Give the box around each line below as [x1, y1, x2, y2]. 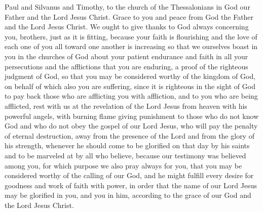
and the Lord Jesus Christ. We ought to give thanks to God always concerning [5, 21, 249, 32]
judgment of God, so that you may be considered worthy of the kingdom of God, [5, 71, 256, 81]
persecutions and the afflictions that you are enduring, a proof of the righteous [5, 61, 248, 71]
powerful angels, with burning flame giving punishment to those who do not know [5, 110, 259, 121]
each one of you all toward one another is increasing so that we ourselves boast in [5, 41, 258, 52]
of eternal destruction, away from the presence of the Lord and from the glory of [5, 130, 254, 141]
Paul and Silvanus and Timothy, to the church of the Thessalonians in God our [5, 2, 250, 12]
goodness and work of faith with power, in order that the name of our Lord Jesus [5, 180, 257, 190]
